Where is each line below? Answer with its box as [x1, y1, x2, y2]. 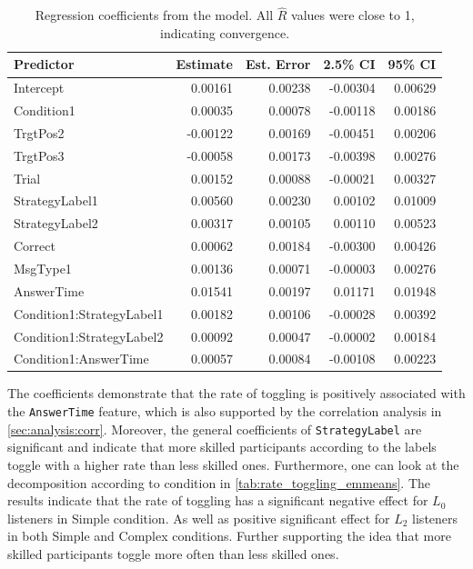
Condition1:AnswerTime [14, 349, 149, 368]
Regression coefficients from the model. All [35, 5, 274, 25]
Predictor [14, 55, 75, 74]
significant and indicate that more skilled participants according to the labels [7, 437, 437, 456]
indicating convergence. [160, 23, 290, 42]
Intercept [14, 78, 65, 97]
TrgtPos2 [14, 123, 65, 142]
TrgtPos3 [14, 145, 65, 165]
